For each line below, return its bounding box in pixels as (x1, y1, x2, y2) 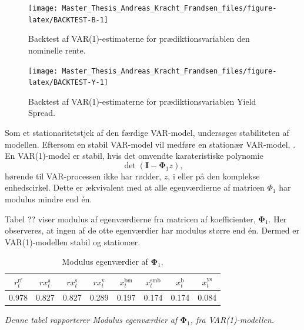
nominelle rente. (28, 44, 86, 56)
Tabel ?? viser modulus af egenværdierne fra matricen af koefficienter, (5, 212, 256, 225)
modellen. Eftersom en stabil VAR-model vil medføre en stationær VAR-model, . (5, 138, 296, 150)
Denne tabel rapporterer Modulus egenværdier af (5, 313, 178, 325)
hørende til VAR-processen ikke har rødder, (5, 169, 162, 182)
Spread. (28, 106, 55, 119)
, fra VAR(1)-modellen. (190, 313, 275, 325)
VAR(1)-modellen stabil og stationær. (5, 235, 141, 248)
